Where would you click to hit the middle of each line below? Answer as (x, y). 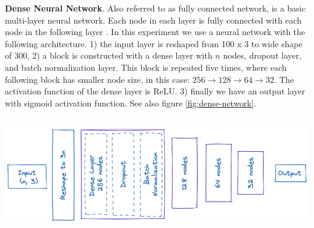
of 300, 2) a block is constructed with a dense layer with (109, 55)
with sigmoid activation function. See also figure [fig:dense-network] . (131, 103)
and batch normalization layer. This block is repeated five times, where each (146, 67)
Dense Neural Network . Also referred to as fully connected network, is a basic (155, 8)
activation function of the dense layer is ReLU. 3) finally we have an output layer (155, 91)
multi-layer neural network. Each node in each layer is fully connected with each (153, 20)
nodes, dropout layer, (262, 55)
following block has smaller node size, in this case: (98, 79)
